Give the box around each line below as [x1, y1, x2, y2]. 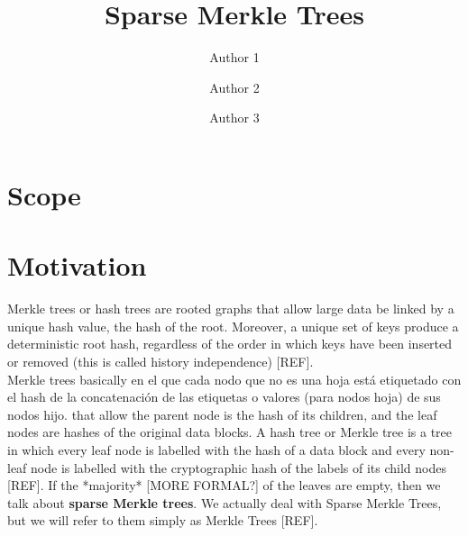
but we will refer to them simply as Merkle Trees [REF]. [7, 511, 318, 530]
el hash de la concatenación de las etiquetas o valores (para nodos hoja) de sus [7, 387, 441, 406]
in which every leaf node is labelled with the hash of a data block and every [7, 440, 426, 459]
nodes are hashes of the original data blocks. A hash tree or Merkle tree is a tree [7, 422, 453, 441]
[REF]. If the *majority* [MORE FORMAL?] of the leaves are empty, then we [7, 476, 441, 495]
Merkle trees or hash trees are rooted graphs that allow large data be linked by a [7, 299, 454, 318]
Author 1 [209, 48, 260, 67]
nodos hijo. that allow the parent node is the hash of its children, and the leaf [7, 404, 437, 423]
